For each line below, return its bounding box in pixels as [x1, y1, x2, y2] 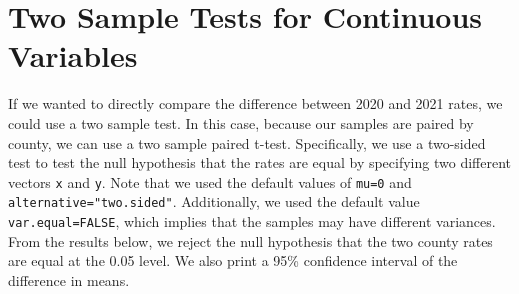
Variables [8, 35, 138, 76]
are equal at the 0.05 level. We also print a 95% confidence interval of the [8, 250, 458, 271]
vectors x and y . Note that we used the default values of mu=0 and [8, 171, 412, 192]
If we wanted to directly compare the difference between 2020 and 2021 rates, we [8, 93, 503, 114]
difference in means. [8, 269, 130, 290]
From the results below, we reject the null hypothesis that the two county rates [8, 230, 493, 251]
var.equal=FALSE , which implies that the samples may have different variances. [8, 211, 496, 231]
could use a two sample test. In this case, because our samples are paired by [8, 112, 474, 133]
